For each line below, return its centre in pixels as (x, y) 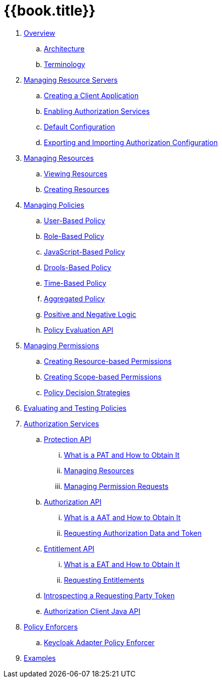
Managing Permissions (61, 345)
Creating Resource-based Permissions (108, 361)
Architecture (64, 48)
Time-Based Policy (75, 283)
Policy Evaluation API (79, 330)
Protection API (67, 439)
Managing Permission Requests (116, 486)
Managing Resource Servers (71, 80)
